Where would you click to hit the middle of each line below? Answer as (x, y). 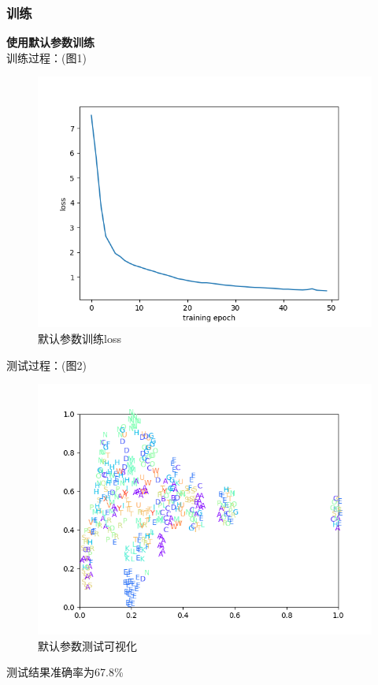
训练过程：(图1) (46, 57)
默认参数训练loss (80, 338)
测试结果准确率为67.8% (65, 672)
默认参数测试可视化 (87, 645)
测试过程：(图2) (46, 365)
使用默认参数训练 (50, 42)
